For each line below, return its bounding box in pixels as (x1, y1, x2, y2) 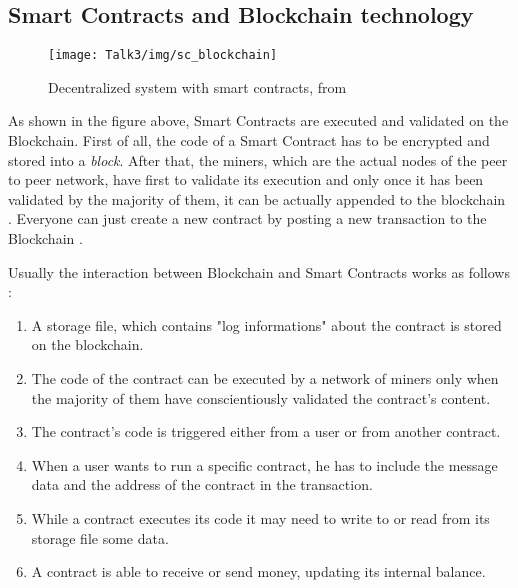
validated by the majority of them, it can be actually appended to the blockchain (8, 188, 506, 209)
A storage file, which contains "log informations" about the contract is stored (31, 314, 502, 335)
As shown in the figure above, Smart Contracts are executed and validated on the (8, 110, 509, 131)
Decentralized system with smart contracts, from (48, 76, 347, 97)
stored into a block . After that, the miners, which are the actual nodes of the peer (8, 149, 508, 170)
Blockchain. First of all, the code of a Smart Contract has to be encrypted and (8, 130, 490, 151)
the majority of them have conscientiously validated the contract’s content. (31, 387, 491, 408)
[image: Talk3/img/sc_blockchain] (48, 48, 278, 63)
